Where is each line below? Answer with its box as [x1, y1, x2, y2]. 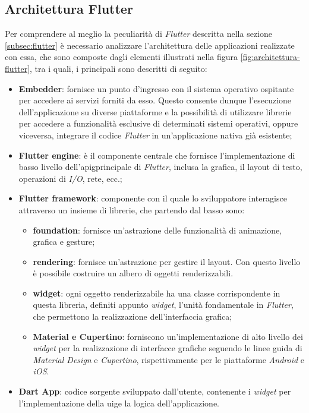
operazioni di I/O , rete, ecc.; [18, 172, 122, 184]
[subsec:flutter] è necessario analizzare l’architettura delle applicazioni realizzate [5, 39, 295, 51]
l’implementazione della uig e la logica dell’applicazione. [18, 396, 219, 409]
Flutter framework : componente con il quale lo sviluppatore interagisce [18, 192, 287, 204]
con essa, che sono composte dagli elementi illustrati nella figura [5, 51, 238, 63]
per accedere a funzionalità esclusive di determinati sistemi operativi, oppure [18, 117, 298, 130]
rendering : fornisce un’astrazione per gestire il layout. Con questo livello [33, 255, 301, 267]
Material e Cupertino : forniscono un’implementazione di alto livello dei [33, 330, 303, 342]
